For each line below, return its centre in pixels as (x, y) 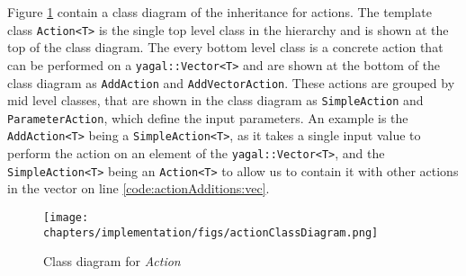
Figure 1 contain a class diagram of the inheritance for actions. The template (220, 12)
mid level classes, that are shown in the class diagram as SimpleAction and (215, 100)
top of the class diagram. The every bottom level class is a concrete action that (225, 47)
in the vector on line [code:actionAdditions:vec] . (139, 188)
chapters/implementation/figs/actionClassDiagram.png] (211, 232)
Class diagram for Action (112, 261)
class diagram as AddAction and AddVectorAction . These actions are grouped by (231, 82)
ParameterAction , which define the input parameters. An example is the (208, 117)
